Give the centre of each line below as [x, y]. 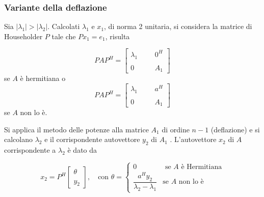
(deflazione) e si [235, 129]
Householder [23, 36]
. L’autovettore [193, 139]
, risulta [117, 36]
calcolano [18, 139]
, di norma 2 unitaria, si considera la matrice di [178, 26]
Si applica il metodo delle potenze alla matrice [76, 129]
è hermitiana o [43, 78]
